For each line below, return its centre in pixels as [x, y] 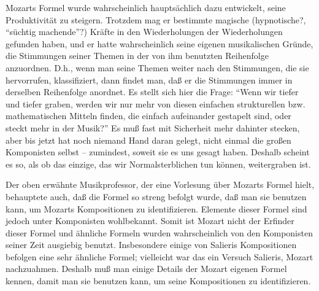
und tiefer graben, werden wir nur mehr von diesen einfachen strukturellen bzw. [156, 103]
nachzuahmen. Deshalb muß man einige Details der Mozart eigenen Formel [146, 269]
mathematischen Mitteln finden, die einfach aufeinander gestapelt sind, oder [148, 116]
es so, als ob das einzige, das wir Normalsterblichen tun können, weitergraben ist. [158, 164]
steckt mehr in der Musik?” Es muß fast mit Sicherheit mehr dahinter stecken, [153, 127]
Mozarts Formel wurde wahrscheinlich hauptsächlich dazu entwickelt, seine [146, 7]
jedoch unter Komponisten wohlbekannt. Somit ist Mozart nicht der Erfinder [150, 221]
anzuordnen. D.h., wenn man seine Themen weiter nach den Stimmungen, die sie [157, 67]
